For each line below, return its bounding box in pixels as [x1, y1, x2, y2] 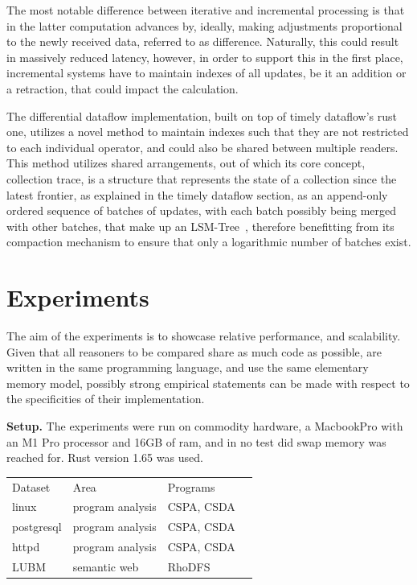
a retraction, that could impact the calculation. [6, 80, 239, 97]
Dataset [12, 478, 51, 495]
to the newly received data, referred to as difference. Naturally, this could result [6, 33, 399, 50]
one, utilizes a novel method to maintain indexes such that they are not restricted [6, 123, 409, 140]
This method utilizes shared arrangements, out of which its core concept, [6, 154, 366, 171]
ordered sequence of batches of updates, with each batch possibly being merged [6, 202, 397, 219]
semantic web [72, 558, 139, 575]
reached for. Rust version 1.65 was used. [6, 449, 203, 466]
